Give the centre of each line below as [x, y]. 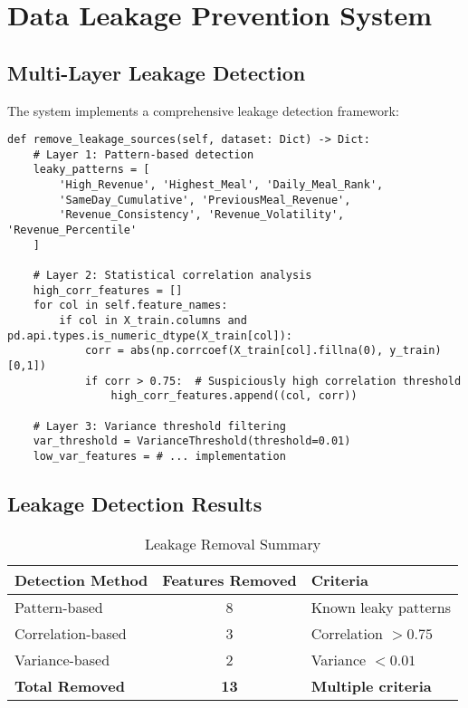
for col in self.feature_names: [130, 306]
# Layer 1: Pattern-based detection [143, 154]
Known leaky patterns [381, 607]
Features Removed [229, 579]
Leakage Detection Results [135, 503]
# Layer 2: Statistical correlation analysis [172, 276]
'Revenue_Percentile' [72, 230]
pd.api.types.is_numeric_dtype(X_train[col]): [150, 335]
